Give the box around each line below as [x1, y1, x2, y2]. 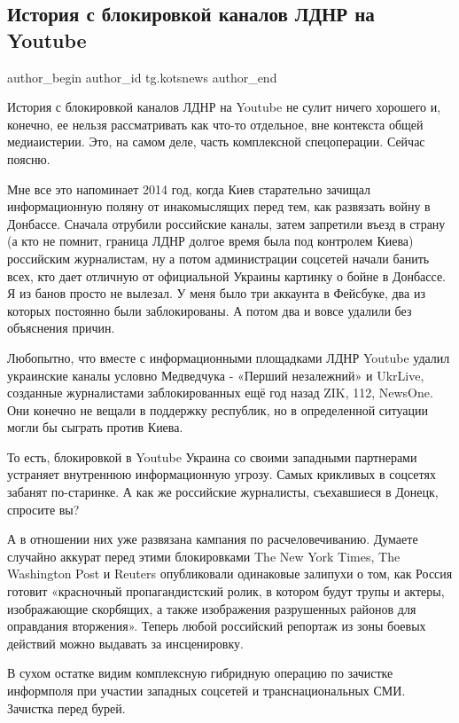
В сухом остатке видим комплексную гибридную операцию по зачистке [7, 664, 393, 682]
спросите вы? [7, 499, 80, 518]
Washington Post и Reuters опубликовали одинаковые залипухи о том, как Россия [7, 564, 453, 583]
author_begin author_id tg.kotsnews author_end [7, 67, 277, 86]
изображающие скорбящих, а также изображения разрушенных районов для [7, 599, 416, 617]
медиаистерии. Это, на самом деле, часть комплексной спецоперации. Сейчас [7, 132, 425, 151]
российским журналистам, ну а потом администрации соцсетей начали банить [7, 248, 430, 267]
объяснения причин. [7, 318, 115, 337]
